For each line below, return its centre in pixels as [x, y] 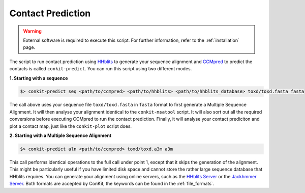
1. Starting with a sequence [39, 78]
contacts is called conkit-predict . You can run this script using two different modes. [101, 69]
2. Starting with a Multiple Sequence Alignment [60, 135]
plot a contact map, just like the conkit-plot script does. [71, 126]
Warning [32, 31]
